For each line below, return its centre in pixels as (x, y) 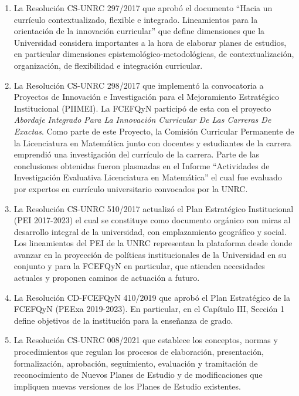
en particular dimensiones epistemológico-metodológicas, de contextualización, (154, 54)
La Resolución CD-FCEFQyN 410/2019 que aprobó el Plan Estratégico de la (152, 297)
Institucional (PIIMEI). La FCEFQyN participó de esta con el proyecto (142, 108)
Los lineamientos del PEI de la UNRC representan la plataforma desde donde (153, 243)
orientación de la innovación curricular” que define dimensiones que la (139, 31)
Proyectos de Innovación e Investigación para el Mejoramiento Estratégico (147, 97)
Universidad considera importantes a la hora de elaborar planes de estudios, (150, 42)
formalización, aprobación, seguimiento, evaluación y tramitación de (136, 363)
